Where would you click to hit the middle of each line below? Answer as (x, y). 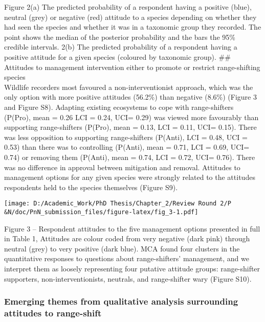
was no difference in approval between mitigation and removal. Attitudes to (122, 167)
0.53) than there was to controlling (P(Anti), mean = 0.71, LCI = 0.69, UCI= (127, 147)
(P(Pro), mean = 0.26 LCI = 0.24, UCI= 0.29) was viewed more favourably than (131, 117)
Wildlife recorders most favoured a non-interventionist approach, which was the (129, 87)
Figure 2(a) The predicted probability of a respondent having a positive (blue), (128, 7)
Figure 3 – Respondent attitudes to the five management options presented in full (132, 228)
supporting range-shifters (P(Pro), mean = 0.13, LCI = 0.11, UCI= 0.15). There (130, 127)
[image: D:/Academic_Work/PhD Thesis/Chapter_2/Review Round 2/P (118, 204)
